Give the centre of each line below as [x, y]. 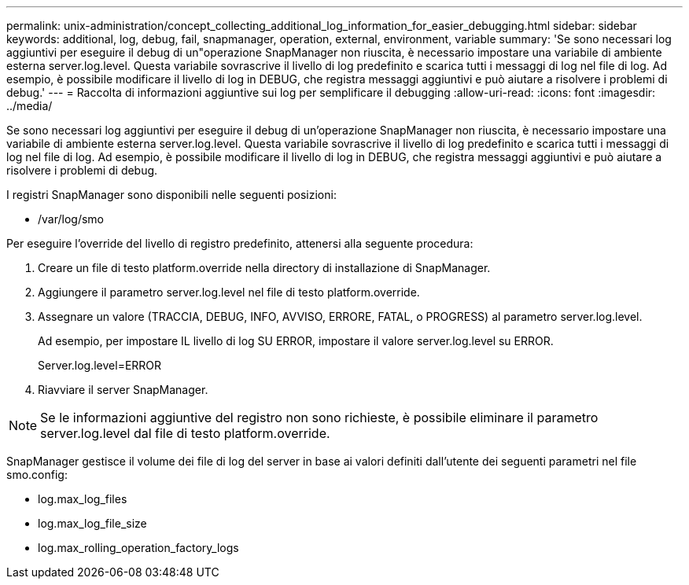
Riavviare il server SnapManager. [123, 390]
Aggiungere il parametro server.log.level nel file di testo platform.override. [229, 292]
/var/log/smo [71, 219]
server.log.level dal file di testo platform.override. [185, 433]
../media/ [29, 106]
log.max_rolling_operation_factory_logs [138, 548]
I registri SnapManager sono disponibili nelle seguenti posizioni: [171, 195]
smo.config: [37, 475]
